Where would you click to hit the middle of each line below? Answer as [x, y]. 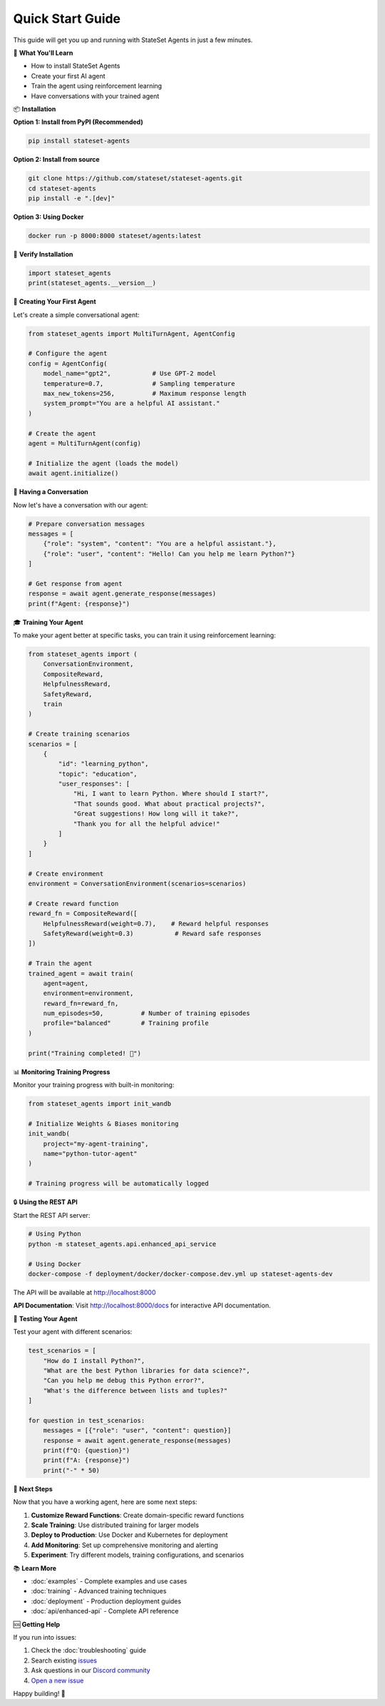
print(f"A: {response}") [87, 1460]
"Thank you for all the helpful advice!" [147, 824]
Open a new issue [57, 1680]
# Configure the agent [68, 354]
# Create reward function [73, 903]
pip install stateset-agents [79, 141]
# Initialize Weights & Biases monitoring [103, 1124]
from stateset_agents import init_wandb [99, 1104]
